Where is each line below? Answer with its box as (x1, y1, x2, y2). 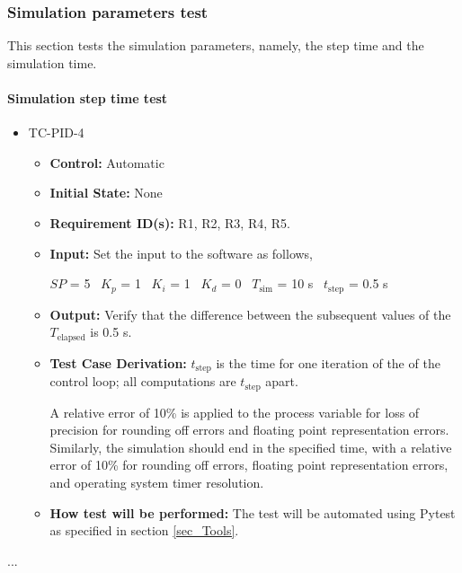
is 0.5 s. (90, 322, 132, 341)
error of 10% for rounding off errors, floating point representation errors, (49, 455, 449, 474)
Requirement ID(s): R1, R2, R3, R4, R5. (49, 213, 290, 232)
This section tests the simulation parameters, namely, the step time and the (7, 36, 424, 55)
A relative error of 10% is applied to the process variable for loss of (49, 402, 420, 421)
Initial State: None (49, 183, 163, 202)
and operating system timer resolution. (49, 472, 264, 491)
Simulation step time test (7, 89, 168, 107)
